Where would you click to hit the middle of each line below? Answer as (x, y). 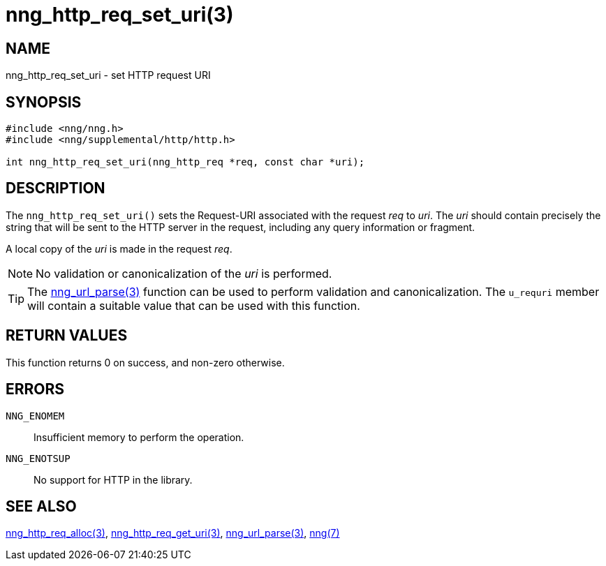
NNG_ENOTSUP (38, 458)
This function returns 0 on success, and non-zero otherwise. (145, 362)
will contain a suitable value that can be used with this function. (194, 305)
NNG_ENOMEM (35, 416)
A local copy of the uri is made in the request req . (119, 248)
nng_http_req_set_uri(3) (120, 15)
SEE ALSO (41, 506)
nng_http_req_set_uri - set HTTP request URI (108, 75)
